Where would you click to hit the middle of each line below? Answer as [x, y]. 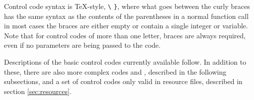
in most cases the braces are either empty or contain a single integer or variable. [126, 26]
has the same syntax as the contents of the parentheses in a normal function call [127, 16]
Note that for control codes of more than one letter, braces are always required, [125, 35]
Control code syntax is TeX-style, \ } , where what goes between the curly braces [127, 6]
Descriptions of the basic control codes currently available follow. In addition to [125, 62]
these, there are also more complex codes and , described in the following [115, 71]
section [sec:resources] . [38, 91]
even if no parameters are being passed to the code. [82, 45]
